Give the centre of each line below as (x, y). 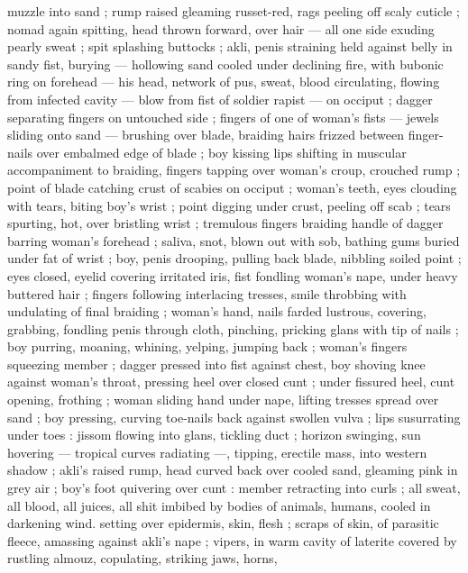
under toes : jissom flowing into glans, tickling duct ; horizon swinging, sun (214, 435)
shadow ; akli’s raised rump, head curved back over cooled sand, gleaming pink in (233, 470)
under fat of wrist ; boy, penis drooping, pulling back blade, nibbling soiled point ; (234, 258)
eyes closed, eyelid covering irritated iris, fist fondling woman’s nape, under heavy (233, 275)
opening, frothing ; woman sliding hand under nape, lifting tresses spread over (223, 400)
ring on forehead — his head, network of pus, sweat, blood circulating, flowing (224, 82)
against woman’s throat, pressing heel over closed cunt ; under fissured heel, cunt (231, 382)
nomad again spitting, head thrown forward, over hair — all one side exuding (221, 28)
